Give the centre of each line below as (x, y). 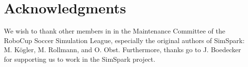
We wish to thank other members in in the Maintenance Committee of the (115, 31)
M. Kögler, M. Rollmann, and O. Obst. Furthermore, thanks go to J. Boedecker (123, 50)
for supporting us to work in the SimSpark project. (80, 59)
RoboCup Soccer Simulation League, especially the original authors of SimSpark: (124, 40)
